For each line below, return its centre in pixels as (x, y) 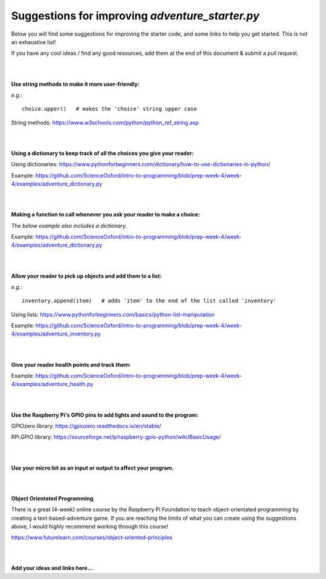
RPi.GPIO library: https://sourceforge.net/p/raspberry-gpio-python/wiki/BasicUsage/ (116, 437)
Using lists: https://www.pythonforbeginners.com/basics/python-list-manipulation (113, 314)
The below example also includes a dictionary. (69, 225)
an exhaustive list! (34, 42)
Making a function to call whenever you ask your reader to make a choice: (106, 215)
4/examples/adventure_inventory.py (56, 334)
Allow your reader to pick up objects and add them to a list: (87, 276)
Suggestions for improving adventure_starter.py (135, 16)
